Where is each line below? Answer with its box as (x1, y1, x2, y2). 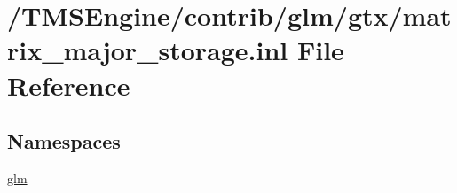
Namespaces (7, 127, 121, 155)
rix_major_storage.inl (7, 32, 288, 68)
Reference (7, 66, 130, 103)
